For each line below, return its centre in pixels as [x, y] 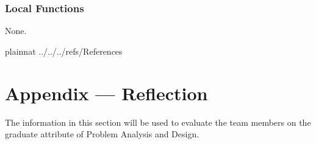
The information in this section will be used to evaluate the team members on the [158, 122]
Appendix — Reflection [106, 93]
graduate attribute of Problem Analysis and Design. [102, 134]
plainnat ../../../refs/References [64, 51]
